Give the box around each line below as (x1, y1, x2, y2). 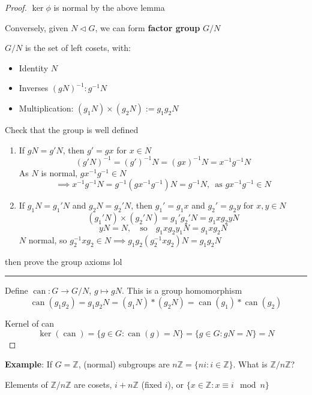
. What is (233, 358, 268, 370)
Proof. (5, 1, 27, 13)
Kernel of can (5, 317, 55, 330)
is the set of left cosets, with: (25, 41, 131, 54)
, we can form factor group (95, 21, 200, 34)
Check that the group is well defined (5, 123, 139, 135)
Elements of (5, 378, 48, 390)
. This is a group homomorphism (121, 284, 242, 297)
